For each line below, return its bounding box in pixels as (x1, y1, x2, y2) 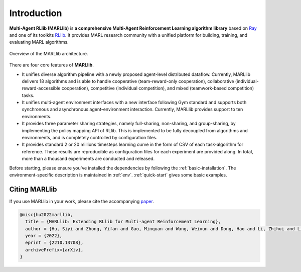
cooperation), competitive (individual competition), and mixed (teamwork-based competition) (61, 85, 254, 92)
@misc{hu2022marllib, (20, 212, 73, 217)
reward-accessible (22, 85, 61, 92)
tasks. (22, 92, 35, 98)
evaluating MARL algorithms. (9, 39, 69, 45)
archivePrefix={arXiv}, (25, 247, 84, 252)
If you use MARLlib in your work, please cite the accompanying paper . (9, 198, 154, 204)
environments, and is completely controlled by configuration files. (22, 135, 158, 141)
